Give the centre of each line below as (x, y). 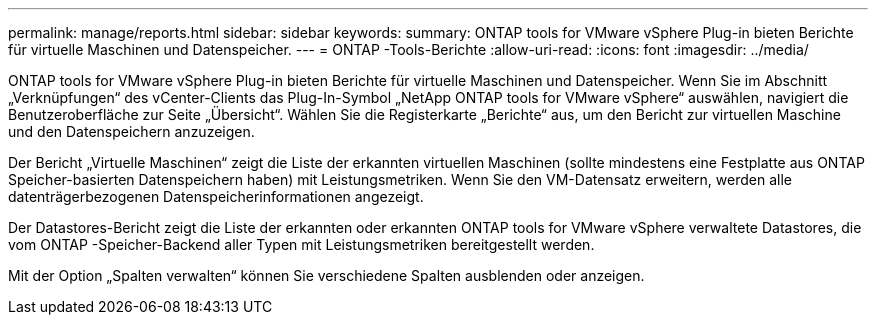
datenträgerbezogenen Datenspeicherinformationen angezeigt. (216, 196)
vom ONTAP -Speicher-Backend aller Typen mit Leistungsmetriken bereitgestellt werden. (301, 244)
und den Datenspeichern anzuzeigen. (131, 131)
